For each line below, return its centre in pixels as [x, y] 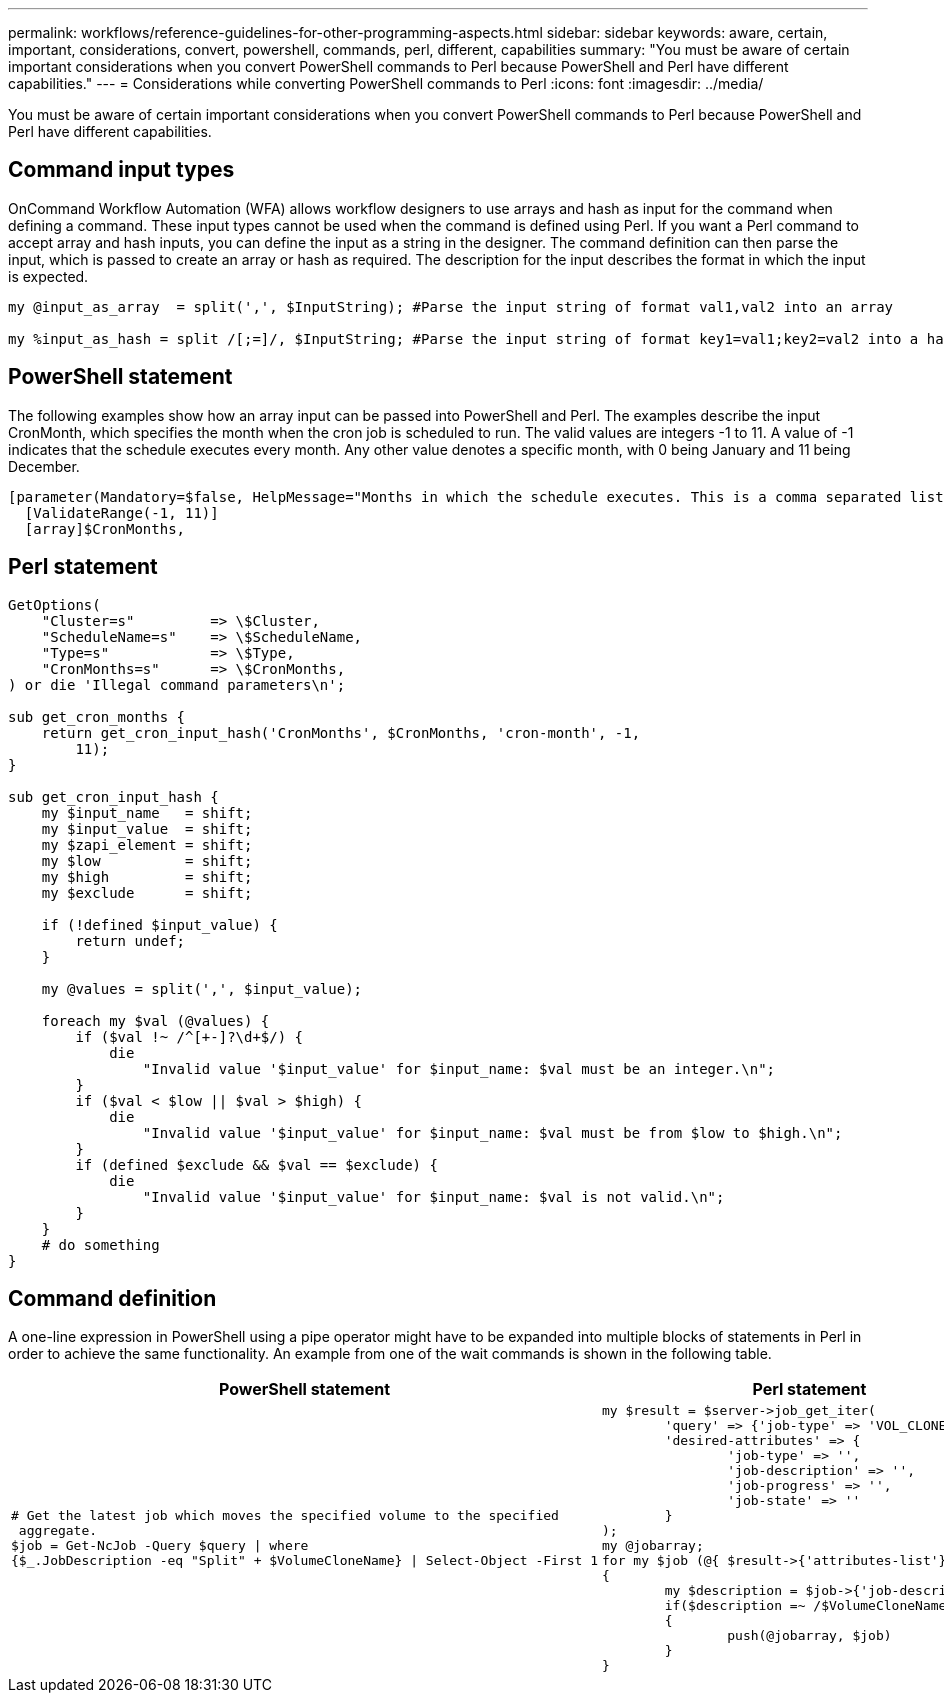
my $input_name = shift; [147, 812]
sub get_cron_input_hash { [113, 796]
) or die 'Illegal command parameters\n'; [177, 684]
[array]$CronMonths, [105, 528]
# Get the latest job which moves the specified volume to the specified [285, 1516]
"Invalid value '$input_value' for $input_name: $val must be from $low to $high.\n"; [492, 1132]
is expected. [48, 276]
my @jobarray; [653, 1546]
